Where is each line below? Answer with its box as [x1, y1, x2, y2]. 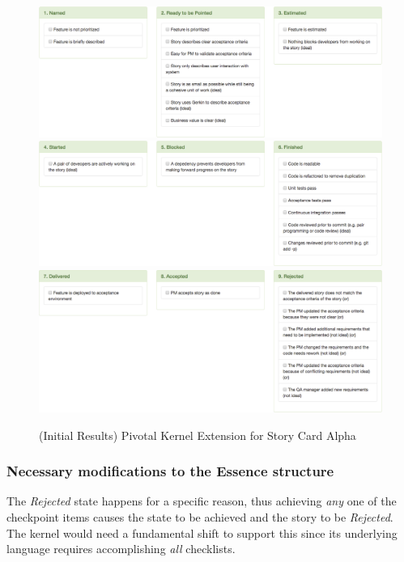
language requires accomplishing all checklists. [6, 540, 236, 557]
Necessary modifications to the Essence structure [6, 461, 334, 481]
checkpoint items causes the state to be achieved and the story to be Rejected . [6, 508, 393, 525]
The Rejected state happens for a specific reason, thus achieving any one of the [6, 492, 397, 509]
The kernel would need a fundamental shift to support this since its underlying [6, 524, 398, 541]
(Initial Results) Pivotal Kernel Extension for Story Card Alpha [39, 426, 356, 443]
